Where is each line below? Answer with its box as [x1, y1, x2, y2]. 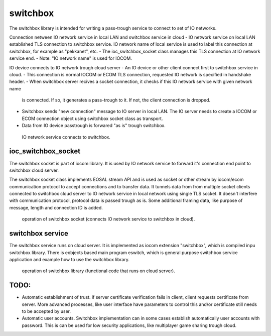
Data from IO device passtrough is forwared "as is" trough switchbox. [22, 123, 166, 129]
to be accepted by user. [22, 308, 71, 314]
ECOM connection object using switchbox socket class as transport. [22, 116, 163, 122]
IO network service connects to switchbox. [22, 134, 110, 140]
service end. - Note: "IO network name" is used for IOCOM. [9, 55, 132, 61]
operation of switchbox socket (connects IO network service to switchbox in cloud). [22, 216, 195, 222]
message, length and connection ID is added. [9, 204, 103, 210]
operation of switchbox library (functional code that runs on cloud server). [22, 268, 175, 274]
